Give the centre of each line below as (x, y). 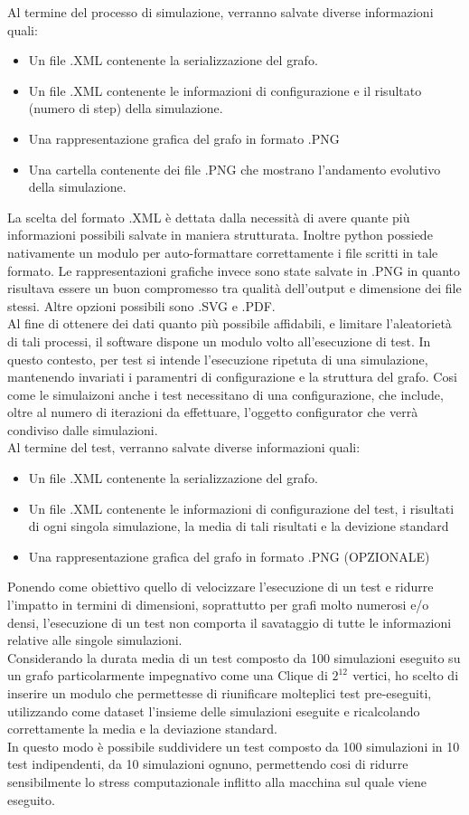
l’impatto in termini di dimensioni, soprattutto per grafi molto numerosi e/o (218, 605)
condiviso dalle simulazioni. (83, 429)
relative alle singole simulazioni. (95, 640)
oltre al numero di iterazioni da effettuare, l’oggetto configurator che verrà (213, 412)
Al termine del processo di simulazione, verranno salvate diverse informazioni (220, 12)
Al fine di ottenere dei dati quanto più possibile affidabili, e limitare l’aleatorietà (230, 323)
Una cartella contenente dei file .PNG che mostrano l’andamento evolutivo (234, 169)
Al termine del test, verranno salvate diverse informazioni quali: (184, 447)
